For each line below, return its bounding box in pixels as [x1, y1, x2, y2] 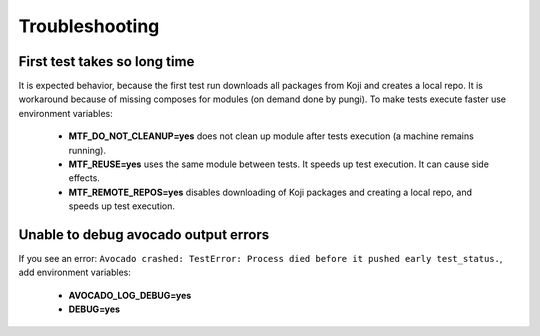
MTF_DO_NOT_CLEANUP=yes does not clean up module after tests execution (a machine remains [68, 130, 474, 142]
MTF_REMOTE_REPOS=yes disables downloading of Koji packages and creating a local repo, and [68, 186, 472, 198]
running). [68, 144, 107, 156]
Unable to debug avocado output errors [18, 226, 270, 243]
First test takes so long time [18, 53, 195, 70]
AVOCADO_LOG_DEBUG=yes [68, 289, 192, 301]
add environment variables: [18, 266, 132, 279]
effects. [68, 172, 100, 184]
